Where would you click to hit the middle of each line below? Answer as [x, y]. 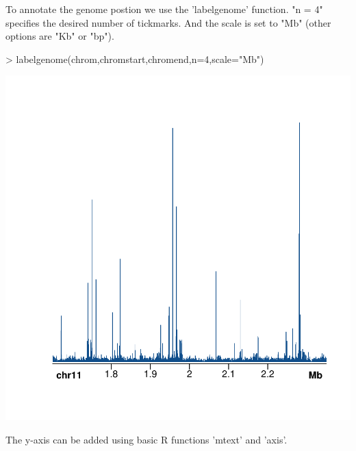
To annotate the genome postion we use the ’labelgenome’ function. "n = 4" [164, 9]
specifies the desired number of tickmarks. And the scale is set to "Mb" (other [168, 22]
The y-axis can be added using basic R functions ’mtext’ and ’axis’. [147, 439]
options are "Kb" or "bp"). [60, 36]
